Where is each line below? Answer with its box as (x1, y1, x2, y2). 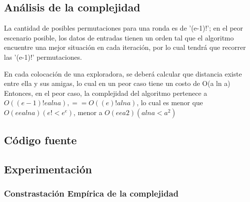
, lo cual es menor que (137, 97, 203, 108)
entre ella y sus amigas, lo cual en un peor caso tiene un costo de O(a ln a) (4, 78, 230, 88)
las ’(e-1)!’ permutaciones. (4, 51, 82, 62)
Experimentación (4, 162, 92, 177)
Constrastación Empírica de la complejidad (4, 187, 179, 200)
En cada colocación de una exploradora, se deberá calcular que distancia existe (4, 68, 242, 79)
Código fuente (4, 132, 77, 148)
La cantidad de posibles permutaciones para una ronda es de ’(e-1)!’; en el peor (4, 23, 243, 33)
